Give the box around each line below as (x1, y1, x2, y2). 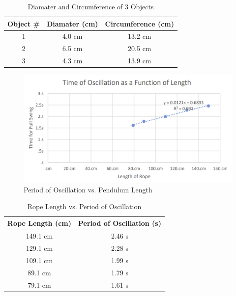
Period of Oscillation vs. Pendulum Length (24, 185, 152, 195)
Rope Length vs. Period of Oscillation (27, 201, 142, 211)
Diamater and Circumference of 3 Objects (28, 1, 154, 11)
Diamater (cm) (46, 18, 98, 28)
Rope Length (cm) (7, 218, 71, 228)
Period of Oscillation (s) (78, 218, 161, 228)
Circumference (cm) (105, 18, 175, 28)
